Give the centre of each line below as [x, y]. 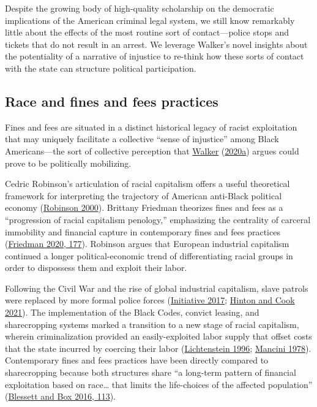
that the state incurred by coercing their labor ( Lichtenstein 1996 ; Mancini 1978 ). [158, 348]
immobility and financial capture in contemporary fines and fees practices [143, 231]
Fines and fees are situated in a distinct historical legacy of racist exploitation [151, 127]
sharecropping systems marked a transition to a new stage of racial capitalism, [152, 324]
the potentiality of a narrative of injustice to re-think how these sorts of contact [155, 56]
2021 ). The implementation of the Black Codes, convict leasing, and [132, 312]
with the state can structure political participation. [101, 68]
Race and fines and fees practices [112, 101]
